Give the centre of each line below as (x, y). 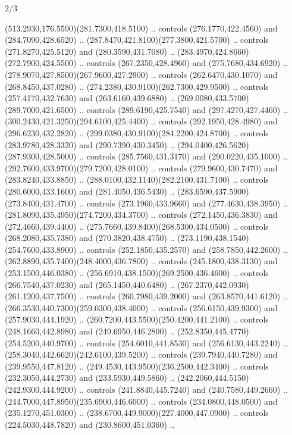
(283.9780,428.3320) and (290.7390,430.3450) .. (90, 144)
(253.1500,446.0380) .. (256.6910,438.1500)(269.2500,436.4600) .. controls (137, 273)
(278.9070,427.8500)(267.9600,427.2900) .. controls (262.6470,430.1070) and (141, 74)
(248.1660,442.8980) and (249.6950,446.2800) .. (90, 331)
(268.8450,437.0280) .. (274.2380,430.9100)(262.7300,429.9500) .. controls (137, 86)
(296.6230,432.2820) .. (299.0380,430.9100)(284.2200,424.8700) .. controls (137, 132)
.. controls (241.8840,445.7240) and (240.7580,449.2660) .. (183, 389)
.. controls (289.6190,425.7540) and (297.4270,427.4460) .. (183, 109)
